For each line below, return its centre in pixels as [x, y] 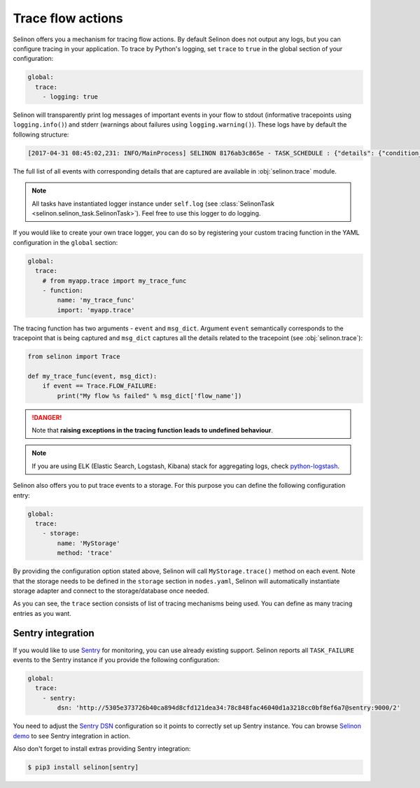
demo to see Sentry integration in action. [72, 736]
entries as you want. [42, 613]
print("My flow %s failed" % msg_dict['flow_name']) [149, 396]
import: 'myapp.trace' [96, 310]
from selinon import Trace [74, 357]
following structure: [41, 134]
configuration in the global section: [65, 242]
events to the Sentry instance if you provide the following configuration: [116, 660]
